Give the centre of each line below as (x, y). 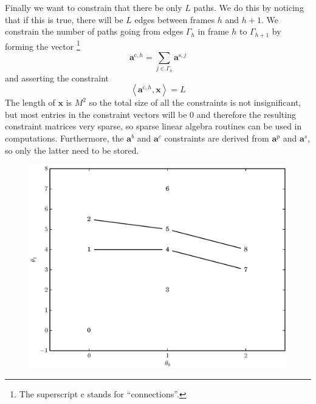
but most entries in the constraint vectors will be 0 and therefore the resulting (150, 114)
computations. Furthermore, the (64, 138)
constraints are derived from (217, 138)
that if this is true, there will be (64, 19)
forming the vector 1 (43, 45)
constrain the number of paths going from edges (94, 31)
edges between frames (175, 19)
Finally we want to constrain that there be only (94, 7)
